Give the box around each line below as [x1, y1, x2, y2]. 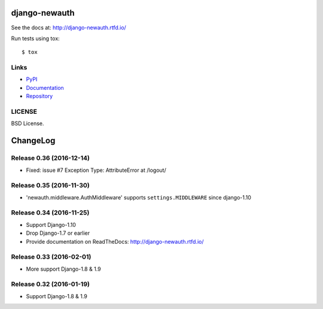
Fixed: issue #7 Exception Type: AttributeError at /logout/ [26, 166, 167, 174]
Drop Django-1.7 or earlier [26, 229, 90, 237]
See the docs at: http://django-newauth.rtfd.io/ [11, 24, 127, 31]
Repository [26, 93, 53, 100]
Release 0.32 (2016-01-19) [11, 280, 90, 289]
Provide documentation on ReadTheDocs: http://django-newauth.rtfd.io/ [26, 238, 204, 245]
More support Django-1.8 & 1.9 [26, 265, 101, 272]
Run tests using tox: [11, 35, 60, 42]
